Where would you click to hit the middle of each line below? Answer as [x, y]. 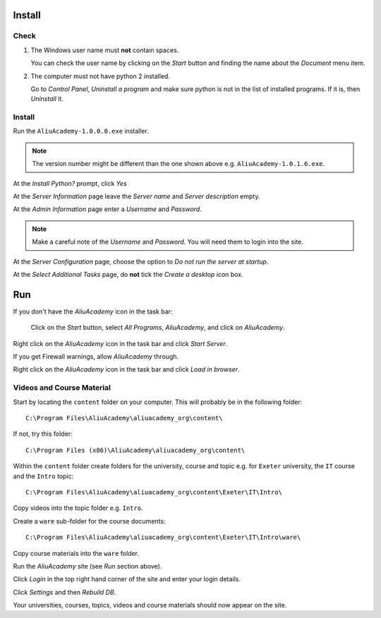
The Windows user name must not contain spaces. [105, 50]
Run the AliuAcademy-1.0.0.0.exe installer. [81, 131]
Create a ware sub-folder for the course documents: [89, 521]
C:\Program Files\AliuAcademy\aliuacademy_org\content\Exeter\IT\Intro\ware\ [163, 537]
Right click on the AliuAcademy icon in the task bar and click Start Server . [120, 343]
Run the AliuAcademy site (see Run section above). [87, 566]
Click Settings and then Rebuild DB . [65, 592]
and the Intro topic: [43, 476]
